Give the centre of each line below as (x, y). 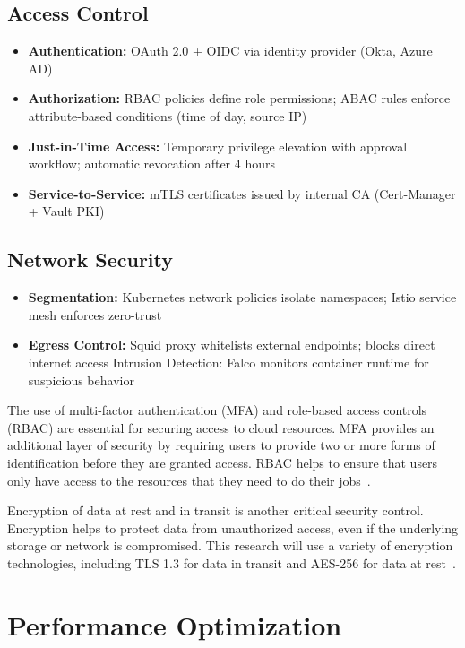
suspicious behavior (81, 380)
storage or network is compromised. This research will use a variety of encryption (230, 545)
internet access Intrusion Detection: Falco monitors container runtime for (228, 362)
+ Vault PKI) (66, 211)
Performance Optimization (175, 624)
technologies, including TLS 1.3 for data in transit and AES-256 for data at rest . (232, 562)
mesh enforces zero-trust (95, 314)
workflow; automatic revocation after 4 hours (151, 164)
